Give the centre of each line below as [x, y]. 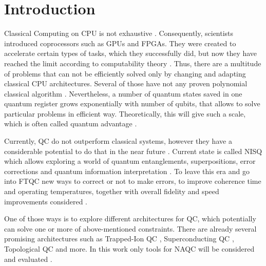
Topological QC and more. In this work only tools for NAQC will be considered [129, 249]
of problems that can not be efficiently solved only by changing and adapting [125, 73]
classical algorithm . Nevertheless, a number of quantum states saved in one [123, 93]
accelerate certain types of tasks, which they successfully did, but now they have [131, 53]
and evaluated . [28, 259]
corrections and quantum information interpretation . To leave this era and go [127, 171]
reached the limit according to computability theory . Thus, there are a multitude [133, 63]
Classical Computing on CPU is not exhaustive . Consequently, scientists [119, 33]
